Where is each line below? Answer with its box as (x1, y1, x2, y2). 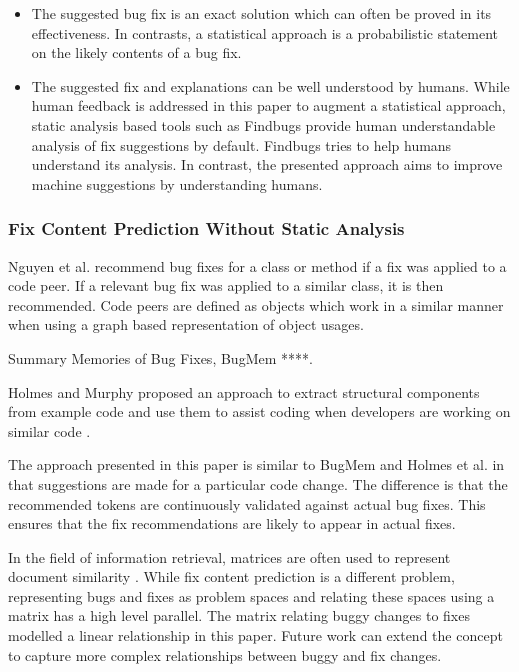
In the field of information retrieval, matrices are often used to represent (8, 546, 451, 567)
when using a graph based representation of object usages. (8, 314, 364, 335)
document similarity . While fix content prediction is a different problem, (8, 566, 455, 587)
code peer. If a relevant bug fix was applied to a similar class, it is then (8, 275, 444, 296)
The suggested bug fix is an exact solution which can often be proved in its (31, 3, 492, 23)
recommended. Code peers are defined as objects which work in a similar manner (8, 294, 504, 315)
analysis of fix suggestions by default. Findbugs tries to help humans (31, 134, 452, 155)
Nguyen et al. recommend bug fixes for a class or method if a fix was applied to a (8, 255, 507, 276)
